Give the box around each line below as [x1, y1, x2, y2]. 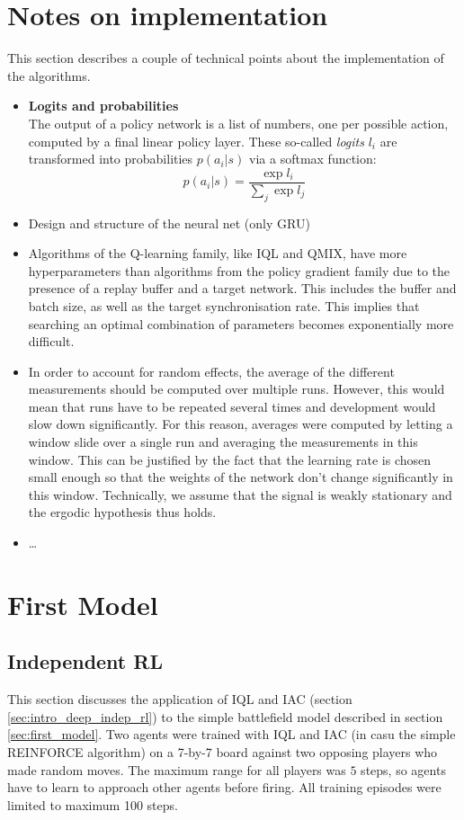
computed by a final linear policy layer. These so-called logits [28, 131, 364, 150]
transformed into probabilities [28, 149, 193, 168]
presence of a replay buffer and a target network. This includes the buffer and [28, 279, 457, 298]
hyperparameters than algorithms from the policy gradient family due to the [28, 261, 451, 280]
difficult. [28, 332, 75, 351]
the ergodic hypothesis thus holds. [28, 503, 217, 521]
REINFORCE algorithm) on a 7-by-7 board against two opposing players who [7, 743, 438, 761]
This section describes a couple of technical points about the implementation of [7, 49, 444, 67]
